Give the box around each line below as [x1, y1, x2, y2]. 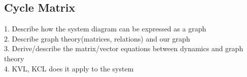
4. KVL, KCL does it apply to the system [4, 63, 134, 73]
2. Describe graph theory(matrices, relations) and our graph [4, 33, 190, 44]
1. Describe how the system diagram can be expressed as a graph [4, 23, 206, 34]
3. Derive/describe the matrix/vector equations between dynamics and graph [4, 43, 243, 54]
